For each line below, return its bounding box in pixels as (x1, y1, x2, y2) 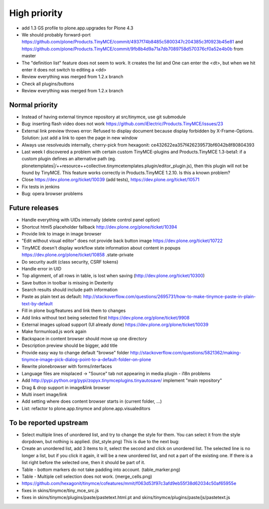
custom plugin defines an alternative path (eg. (21, 156, 117, 162)
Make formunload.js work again (21, 328, 87, 334)
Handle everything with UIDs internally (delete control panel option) (21, 217, 160, 223)
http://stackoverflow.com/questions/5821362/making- (130, 349, 241, 355)
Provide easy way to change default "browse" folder (21, 349, 130, 355)
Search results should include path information (21, 287, 118, 293)
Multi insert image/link (21, 391, 67, 397)
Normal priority (9, 100, 58, 109)
